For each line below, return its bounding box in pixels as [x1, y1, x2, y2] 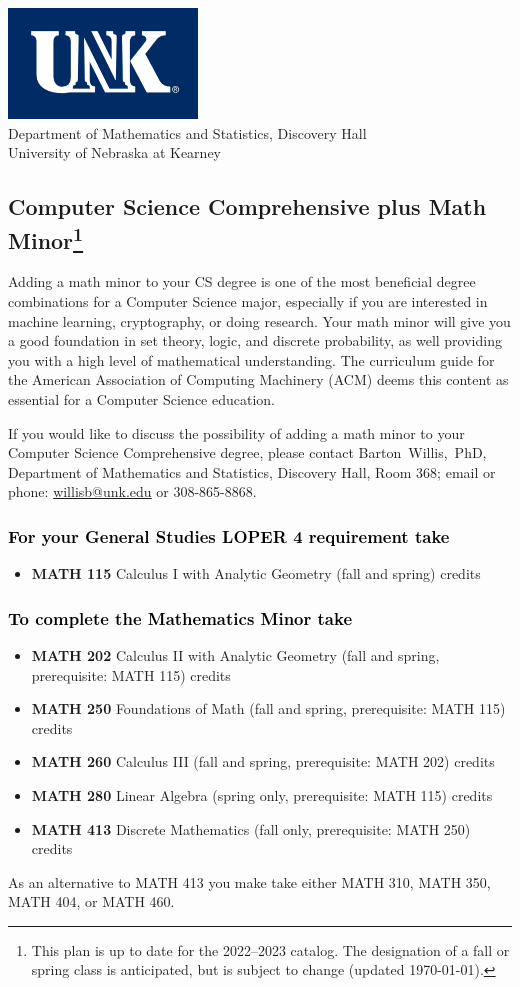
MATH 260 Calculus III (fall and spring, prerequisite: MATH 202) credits [31, 751, 495, 772]
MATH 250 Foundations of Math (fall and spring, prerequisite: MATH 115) [31, 698, 506, 719]
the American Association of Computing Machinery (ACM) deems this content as [8, 369, 509, 390]
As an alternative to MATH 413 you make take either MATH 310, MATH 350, [8, 871, 491, 892]
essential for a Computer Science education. [8, 388, 275, 409]
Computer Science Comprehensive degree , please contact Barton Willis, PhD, [8, 442, 487, 463]
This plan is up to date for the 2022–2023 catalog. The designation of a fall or [31, 939, 510, 960]
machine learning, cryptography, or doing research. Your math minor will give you [8, 310, 511, 331]
